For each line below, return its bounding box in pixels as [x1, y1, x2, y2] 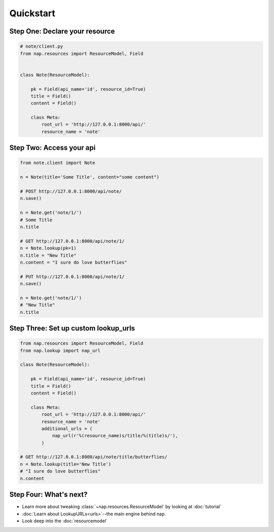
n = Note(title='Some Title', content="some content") [20, 174, 159, 180]
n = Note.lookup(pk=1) [20, 245, 77, 251]
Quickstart [9, 8, 56, 19]
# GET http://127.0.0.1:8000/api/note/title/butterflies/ [20, 454, 167, 460]
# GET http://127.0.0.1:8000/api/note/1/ [20, 238, 125, 244]
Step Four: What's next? [9, 490, 88, 499]
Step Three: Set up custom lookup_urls [9, 324, 135, 332]
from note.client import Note [20, 160, 95, 166]
